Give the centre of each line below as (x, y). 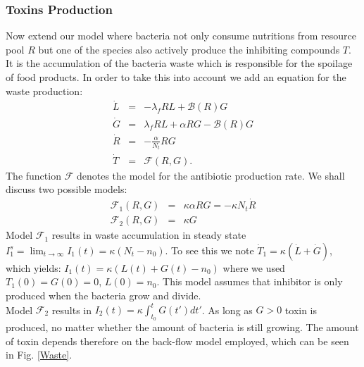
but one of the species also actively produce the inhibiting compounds (189, 49)
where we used (254, 267)
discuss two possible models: (67, 189)
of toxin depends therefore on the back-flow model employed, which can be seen (177, 341)
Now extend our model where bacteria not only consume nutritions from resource (181, 36)
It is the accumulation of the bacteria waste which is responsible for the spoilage (179, 63)
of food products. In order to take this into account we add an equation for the (176, 77)
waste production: (44, 91)
